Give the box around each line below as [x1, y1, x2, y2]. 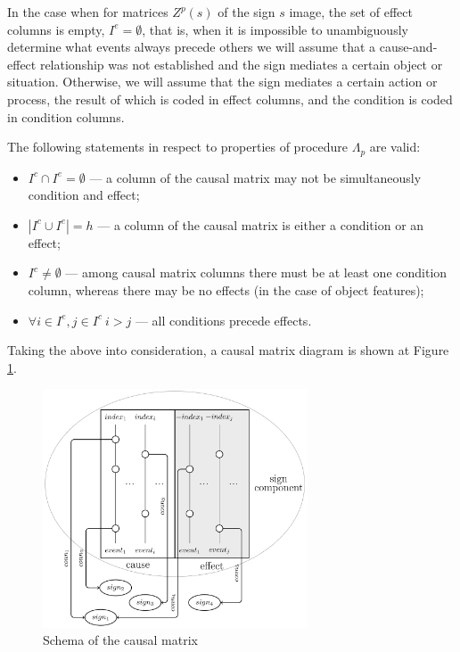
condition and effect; [28, 186, 140, 204]
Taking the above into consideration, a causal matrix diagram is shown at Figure [7, 341, 449, 359]
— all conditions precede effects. [135, 310, 312, 329]
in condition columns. [7, 107, 125, 126]
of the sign [218, 3, 275, 21]
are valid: [369, 137, 421, 156]
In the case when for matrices [7, 3, 168, 21]
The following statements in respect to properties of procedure [7, 137, 348, 156]
